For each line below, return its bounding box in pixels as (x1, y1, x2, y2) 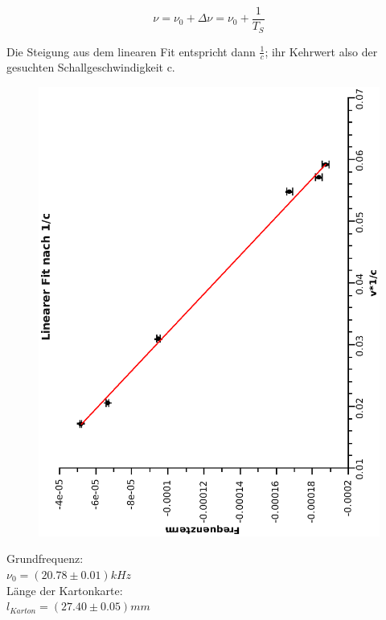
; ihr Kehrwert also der (265, 43, 378, 60)
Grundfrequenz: (6, 550, 84, 567)
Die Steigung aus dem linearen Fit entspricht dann (6, 43, 256, 60)
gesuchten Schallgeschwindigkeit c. (6, 59, 175, 76)
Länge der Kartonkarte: (6, 581, 123, 598)
